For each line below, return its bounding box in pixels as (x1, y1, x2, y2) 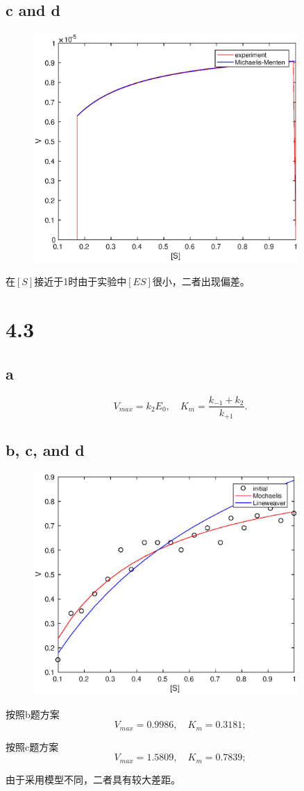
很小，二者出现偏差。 (152, 274, 250, 289)
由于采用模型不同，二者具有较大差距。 (6, 772, 180, 786)
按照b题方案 (6, 706, 60, 721)
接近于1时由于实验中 (34, 274, 127, 289)
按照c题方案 (6, 739, 59, 754)
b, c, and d (6, 439, 85, 461)
